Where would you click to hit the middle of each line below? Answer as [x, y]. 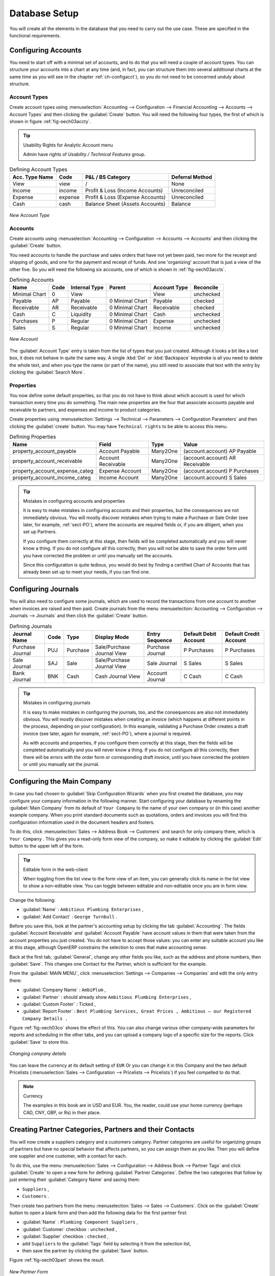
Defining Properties [33, 437]
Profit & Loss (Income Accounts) [124, 190]
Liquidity [81, 314]
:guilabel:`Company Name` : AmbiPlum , [64, 990]
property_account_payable [44, 451]
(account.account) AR [210, 458]
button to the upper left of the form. [47, 846]
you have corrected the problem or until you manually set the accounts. [98, 555]
